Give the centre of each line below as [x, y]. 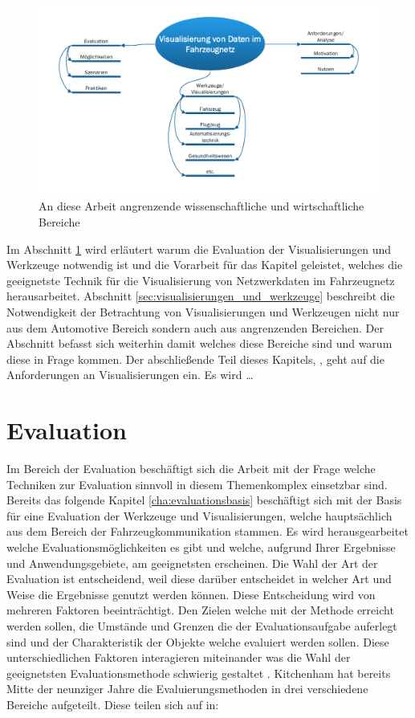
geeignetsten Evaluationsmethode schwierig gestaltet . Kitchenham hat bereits [199, 673]
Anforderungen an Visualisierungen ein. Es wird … [130, 375]
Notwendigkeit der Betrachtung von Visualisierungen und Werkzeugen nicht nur [203, 311]
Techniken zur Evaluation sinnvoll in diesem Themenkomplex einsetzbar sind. [197, 484]
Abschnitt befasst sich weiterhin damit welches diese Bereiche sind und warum [199, 343]
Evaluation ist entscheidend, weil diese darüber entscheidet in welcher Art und [199, 579]
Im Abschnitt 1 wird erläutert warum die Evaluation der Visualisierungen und [199, 249]
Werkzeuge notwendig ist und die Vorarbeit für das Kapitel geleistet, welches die [205, 265]
